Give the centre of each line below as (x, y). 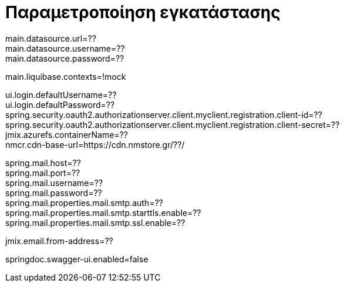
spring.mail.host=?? (43, 163)
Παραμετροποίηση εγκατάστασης (143, 12)
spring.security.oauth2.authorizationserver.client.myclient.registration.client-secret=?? (173, 124)
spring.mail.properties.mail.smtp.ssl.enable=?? (95, 222)
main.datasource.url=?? (51, 38)
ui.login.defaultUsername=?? (61, 94)
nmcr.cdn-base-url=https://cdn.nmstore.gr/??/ (95, 144)
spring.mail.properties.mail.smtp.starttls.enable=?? (103, 212)
